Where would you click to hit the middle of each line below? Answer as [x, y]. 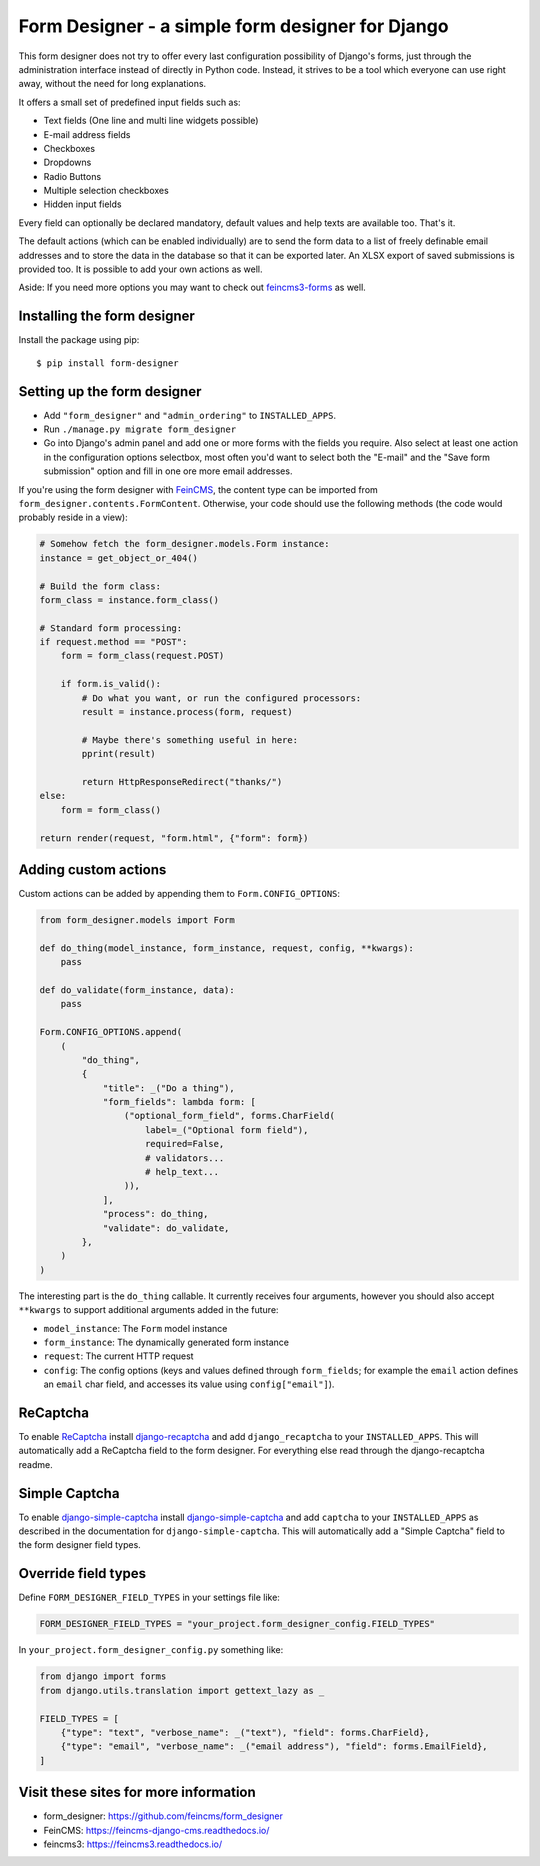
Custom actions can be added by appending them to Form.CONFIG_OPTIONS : [179, 894]
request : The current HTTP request [118, 1356]
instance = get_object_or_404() [119, 558]
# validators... [185, 1158]
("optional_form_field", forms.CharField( [229, 1116]
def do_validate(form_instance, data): [137, 989]
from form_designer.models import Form [137, 920]
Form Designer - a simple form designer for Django [233, 26]
